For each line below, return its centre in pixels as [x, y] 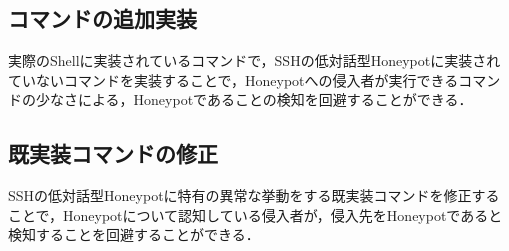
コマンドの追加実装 [102, 18]
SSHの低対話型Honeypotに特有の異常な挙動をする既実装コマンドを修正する [254, 195]
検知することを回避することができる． [134, 234]
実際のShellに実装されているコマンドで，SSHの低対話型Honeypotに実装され [254, 60]
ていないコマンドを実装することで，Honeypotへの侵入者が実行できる [233, 79]
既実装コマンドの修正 [113, 153]
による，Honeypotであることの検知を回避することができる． [275, 99]
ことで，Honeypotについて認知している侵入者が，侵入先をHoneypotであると [255, 214]
